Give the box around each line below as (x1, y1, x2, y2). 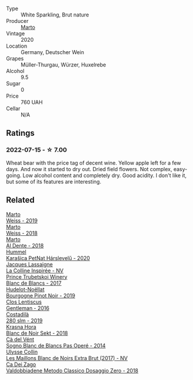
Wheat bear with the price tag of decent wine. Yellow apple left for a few (6, 159, 181, 166)
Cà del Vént (6, 335, 35, 343)
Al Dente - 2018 (6, 242, 44, 249)
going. (6, 172, 22, 179)
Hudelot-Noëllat (6, 285, 45, 293)
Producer (6, 18, 29, 24)
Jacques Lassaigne (6, 261, 53, 268)
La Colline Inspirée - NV (6, 267, 64, 274)
